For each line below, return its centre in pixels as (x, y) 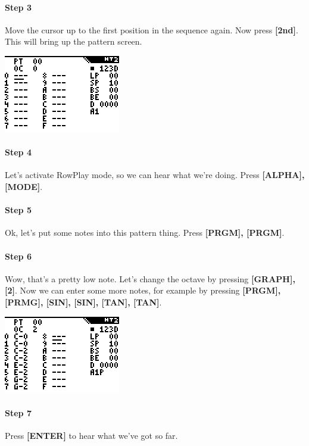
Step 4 (18, 152)
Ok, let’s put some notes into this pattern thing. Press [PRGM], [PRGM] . (145, 233)
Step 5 (18, 210)
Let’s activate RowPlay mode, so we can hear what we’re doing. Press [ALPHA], (155, 175)
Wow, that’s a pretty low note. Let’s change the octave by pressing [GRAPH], (150, 278)
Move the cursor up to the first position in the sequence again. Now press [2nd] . (152, 29)
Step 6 (18, 256)
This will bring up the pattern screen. (74, 41)
